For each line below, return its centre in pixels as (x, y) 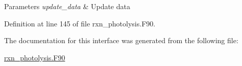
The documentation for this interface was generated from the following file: (121, 40)
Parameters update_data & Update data (67, 6)
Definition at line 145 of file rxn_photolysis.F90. (80, 23)
